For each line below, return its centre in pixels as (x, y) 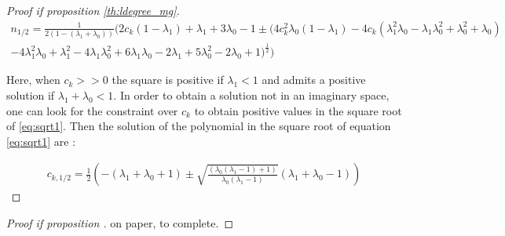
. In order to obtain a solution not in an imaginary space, (251, 94)
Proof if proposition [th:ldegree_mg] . (93, 10)
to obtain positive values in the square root (298, 110)
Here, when (33, 80)
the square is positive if (168, 80)
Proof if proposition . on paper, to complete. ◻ (120, 222)
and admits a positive (314, 80)
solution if (31, 94)
